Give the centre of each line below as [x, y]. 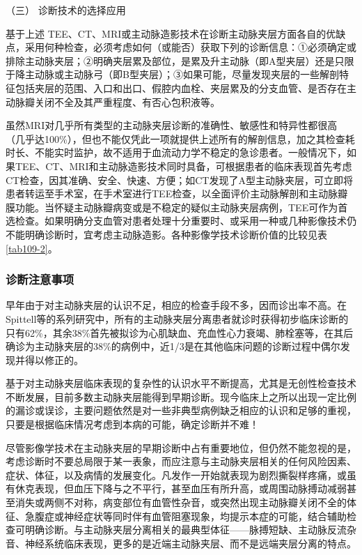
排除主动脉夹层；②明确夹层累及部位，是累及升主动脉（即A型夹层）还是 [170, 60]
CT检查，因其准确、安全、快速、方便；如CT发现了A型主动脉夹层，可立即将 [179, 180]
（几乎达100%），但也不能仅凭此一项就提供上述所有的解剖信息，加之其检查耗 [180, 138]
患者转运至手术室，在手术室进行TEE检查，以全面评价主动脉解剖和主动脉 [172, 193]
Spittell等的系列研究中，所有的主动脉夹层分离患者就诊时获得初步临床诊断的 [177, 318]
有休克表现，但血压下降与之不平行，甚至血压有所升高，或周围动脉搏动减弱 [176, 488]
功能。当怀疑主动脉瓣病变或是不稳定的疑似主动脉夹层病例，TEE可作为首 [181, 207]
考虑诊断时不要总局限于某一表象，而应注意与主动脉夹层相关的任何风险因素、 [181, 461]
